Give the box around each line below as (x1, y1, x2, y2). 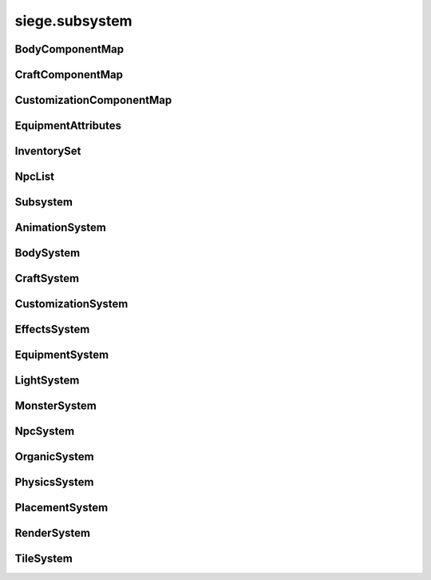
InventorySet (14, 145, 81, 158)
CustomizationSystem (14, 297, 129, 311)
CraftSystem (14, 272, 80, 285)
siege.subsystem (14, 12, 132, 30)
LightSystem (14, 374, 80, 387)
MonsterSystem (14, 399, 97, 413)
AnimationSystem (14, 220, 107, 235)
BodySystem (14, 246, 81, 260)
